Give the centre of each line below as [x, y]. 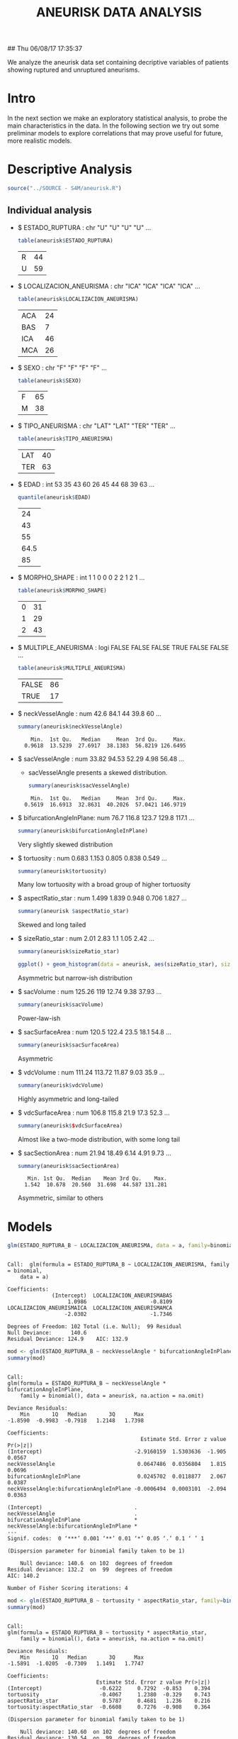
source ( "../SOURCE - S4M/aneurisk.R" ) [64, 189]
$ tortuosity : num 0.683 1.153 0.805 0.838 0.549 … [92, 858]
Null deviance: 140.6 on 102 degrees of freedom [96, 1563]
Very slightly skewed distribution [65, 844]
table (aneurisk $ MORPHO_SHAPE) [62, 591]
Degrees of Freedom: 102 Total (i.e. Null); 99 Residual [95, 1327]
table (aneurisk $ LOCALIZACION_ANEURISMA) [78, 299]
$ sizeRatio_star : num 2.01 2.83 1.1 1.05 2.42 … [86, 939]
